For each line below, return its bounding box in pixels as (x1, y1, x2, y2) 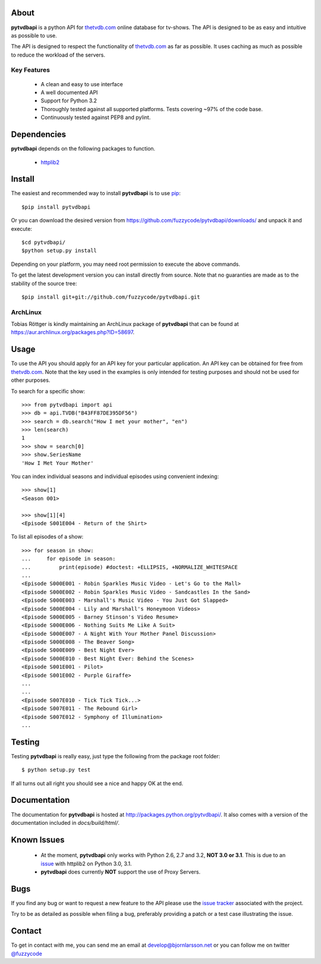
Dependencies (11, 130, 67, 140)
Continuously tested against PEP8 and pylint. (40, 114, 151, 121)
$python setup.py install (21, 247, 97, 254)
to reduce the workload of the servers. (11, 51, 105, 58)
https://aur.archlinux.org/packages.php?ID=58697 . (11, 329, 135, 336)
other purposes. (11, 376, 51, 384)
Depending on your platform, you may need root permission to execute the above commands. (11, 260, 241, 268)
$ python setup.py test (21, 767, 91, 773)
